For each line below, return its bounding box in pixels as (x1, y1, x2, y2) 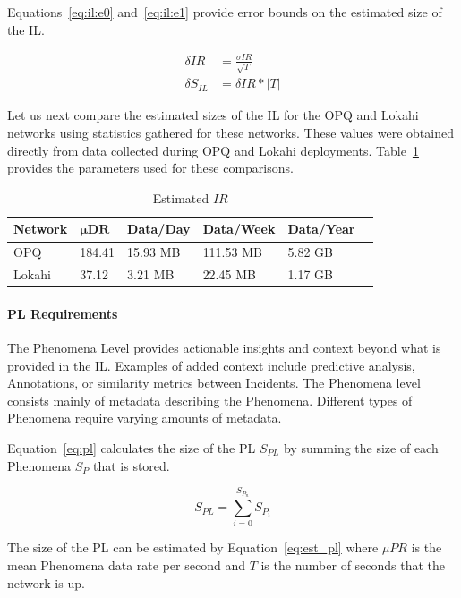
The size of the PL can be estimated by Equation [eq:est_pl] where (7, 538, 379, 557)
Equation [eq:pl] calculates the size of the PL (7, 438, 256, 457)
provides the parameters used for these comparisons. (7, 158, 294, 177)
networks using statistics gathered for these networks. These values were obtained (7, 124, 454, 142)
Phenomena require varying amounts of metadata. (7, 408, 282, 427)
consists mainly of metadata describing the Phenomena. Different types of (7, 390, 413, 409)
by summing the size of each (283, 438, 439, 457)
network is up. (7, 573, 85, 592)
